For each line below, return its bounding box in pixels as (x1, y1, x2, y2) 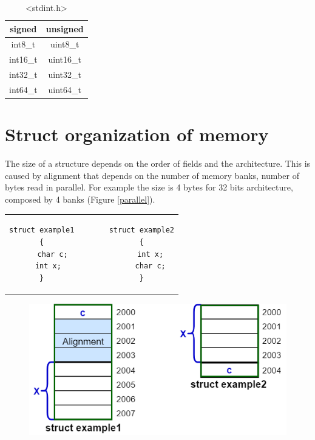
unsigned (46, 22, 84, 35)
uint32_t (48, 68, 81, 81)
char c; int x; (37, 250, 164, 259)
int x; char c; (35, 262, 166, 271)
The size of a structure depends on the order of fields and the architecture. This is (5, 157, 311, 170)
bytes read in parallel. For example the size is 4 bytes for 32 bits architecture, (5, 181, 293, 194)
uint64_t (48, 83, 81, 96)
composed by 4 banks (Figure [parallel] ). (5, 192, 155, 205)
